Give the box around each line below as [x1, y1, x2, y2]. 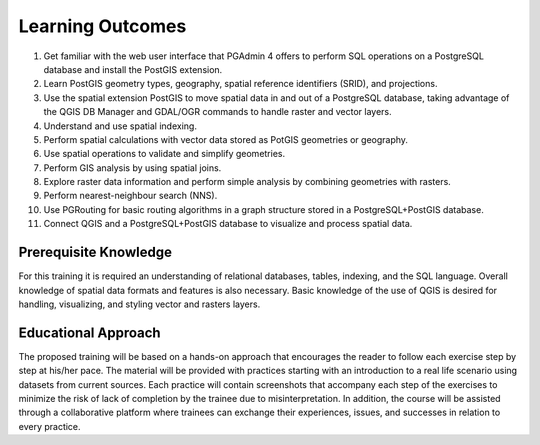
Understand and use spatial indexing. [43, 120, 197, 132]
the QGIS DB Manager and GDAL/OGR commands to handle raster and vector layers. [43, 106, 392, 118]
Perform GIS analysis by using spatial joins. [43, 161, 222, 174]
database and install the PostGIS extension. [43, 63, 223, 75]
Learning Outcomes [18, 15, 187, 37]
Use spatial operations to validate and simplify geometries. [43, 148, 286, 160]
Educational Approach [18, 324, 161, 341]
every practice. [18, 420, 81, 432]
